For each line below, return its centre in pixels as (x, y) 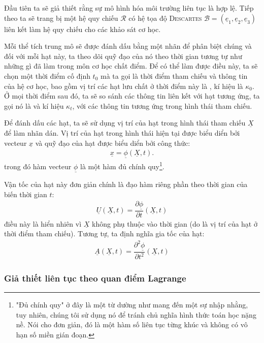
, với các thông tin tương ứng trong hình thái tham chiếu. (162, 105)
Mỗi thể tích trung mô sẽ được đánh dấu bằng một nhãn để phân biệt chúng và (128, 46)
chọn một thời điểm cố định (47, 75)
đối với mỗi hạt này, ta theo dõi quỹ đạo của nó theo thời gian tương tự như (123, 56)
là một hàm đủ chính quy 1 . (122, 166)
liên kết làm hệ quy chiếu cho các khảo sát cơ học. (82, 29)
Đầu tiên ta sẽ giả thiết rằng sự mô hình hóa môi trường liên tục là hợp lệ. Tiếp (129, 8)
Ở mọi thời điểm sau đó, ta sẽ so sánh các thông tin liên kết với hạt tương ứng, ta (132, 96)
